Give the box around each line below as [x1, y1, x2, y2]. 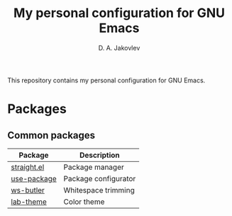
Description [79, 150, 121, 160]
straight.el [11, 162, 45, 172]
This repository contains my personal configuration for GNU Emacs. [7, 76, 206, 85]
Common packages [7, 129, 96, 141]
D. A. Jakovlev [98, 43, 140, 52]
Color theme [63, 197, 105, 207]
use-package [11, 173, 57, 183]
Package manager [63, 162, 124, 172]
